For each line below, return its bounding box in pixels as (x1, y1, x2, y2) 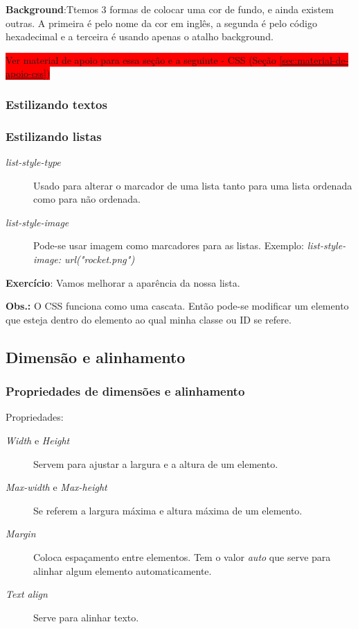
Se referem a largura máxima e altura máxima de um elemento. (33, 503, 303, 517)
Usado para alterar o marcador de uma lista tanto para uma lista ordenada (33, 178, 352, 192)
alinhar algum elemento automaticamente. (33, 563, 212, 578)
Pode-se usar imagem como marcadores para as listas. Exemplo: (33, 238, 305, 253)
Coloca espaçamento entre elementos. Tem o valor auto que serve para (33, 549, 331, 564)
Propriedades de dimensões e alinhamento (6, 383, 245, 400)
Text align (6, 587, 48, 601)
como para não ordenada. (33, 192, 141, 206)
